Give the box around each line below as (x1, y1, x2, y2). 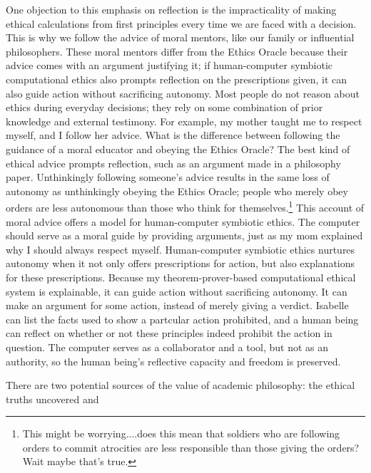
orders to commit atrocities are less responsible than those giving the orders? (22, 440, 360, 454)
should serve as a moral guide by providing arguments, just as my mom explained (6, 228, 363, 243)
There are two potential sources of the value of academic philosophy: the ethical (6, 378, 355, 393)
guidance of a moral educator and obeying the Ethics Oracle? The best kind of (6, 141, 350, 156)
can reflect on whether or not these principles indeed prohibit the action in (6, 326, 332, 341)
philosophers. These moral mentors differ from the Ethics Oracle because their (6, 43, 348, 58)
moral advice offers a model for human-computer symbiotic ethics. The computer (6, 214, 360, 229)
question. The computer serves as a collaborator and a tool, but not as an (6, 339, 329, 354)
